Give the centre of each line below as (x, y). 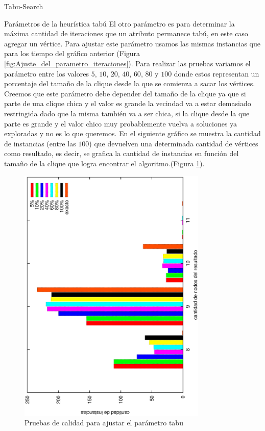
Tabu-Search (24, 6)
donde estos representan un (216, 73)
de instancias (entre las (40, 143)
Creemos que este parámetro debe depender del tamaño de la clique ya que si (125, 93)
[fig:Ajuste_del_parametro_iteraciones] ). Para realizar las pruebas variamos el (127, 63)
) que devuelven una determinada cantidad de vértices (174, 143)
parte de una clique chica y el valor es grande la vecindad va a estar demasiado (128, 103)
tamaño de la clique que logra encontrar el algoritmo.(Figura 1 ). (104, 163)
